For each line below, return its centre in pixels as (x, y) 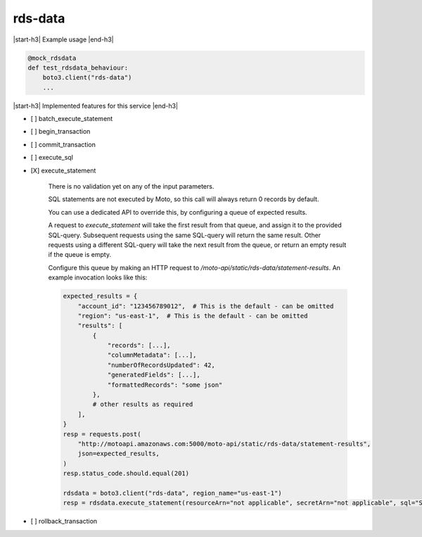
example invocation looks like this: (98, 277)
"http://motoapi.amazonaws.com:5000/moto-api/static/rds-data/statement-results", (224, 444)
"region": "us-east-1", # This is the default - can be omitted (193, 316)
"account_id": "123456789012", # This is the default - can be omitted (206, 306)
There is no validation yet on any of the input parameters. (131, 187)
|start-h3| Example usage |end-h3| (63, 39)
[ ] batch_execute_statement (72, 119)
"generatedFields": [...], (154, 375)
